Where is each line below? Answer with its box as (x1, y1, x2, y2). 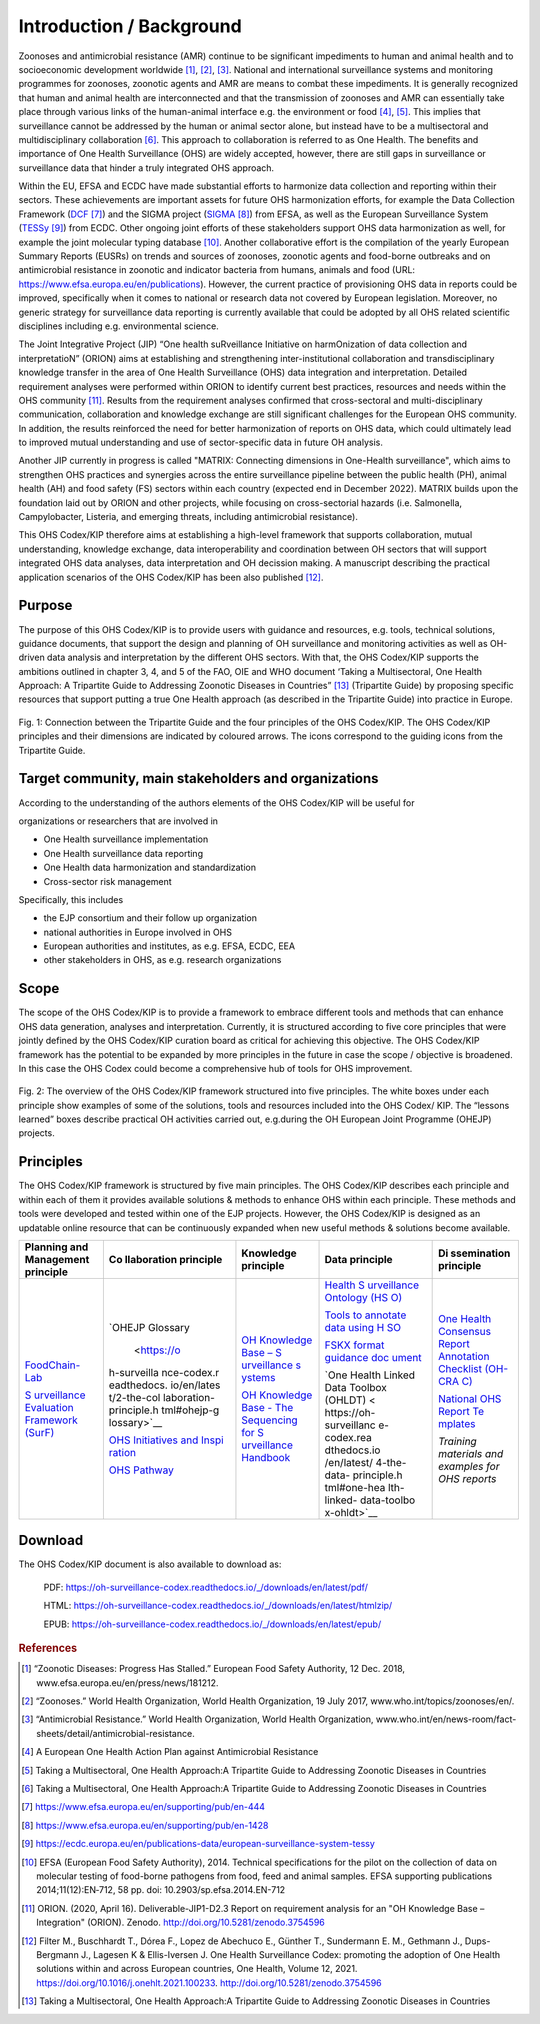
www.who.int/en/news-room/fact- (375, 1713, 517, 1725)
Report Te (438, 1404, 485, 1418)
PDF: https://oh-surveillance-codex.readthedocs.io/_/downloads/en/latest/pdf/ (43, 1581, 369, 1593)
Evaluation (24, 1400, 74, 1414)
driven (18, 651, 45, 664)
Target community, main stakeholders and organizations (18, 770, 379, 787)
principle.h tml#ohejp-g (108, 1403, 220, 1417)
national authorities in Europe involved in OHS (43, 926, 232, 938)
